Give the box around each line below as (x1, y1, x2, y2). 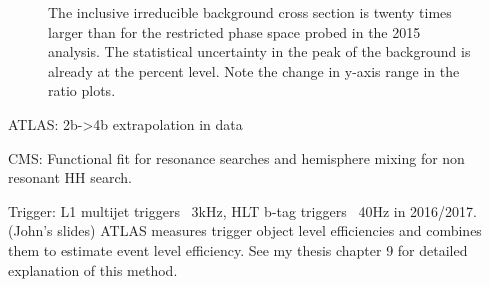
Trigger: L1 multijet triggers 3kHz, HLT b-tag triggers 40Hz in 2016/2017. (8, 200, 477, 221)
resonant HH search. (8, 167, 132, 188)
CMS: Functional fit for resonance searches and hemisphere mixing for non (8, 147, 465, 168)
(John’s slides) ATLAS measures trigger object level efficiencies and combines (8, 220, 482, 241)
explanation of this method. (8, 259, 178, 280)
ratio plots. (48, 80, 116, 101)
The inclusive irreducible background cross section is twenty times (48, 2, 452, 22)
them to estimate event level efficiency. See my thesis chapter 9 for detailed (8, 239, 468, 260)
